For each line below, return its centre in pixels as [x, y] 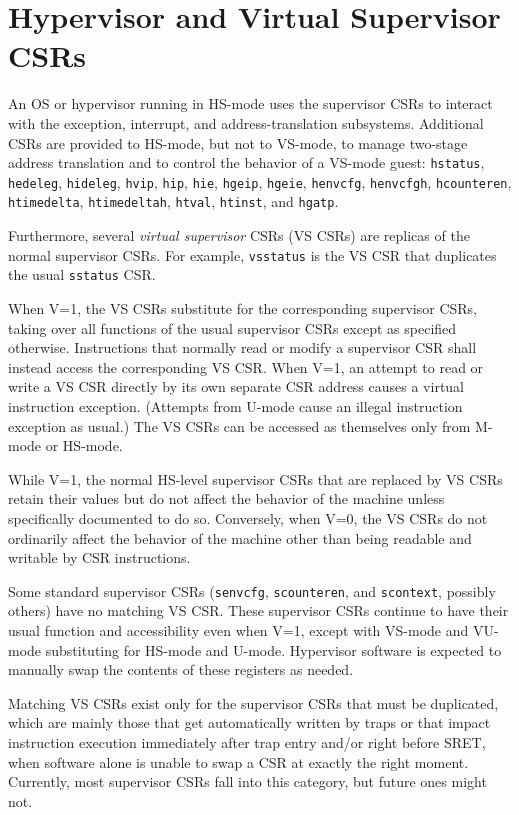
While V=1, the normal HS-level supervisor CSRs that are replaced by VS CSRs [255, 478]
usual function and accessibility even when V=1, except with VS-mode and [238, 629]
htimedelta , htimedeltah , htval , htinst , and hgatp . [173, 201]
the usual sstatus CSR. [82, 274]
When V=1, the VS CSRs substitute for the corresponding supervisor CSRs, [242, 307]
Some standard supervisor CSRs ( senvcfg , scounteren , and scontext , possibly [252, 590]
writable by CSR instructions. [99, 557]
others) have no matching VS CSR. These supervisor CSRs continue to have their [258, 610]
